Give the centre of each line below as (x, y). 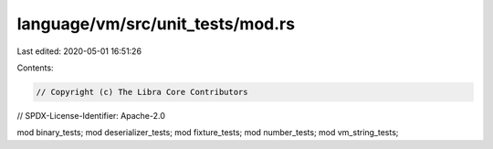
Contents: (35, 68)
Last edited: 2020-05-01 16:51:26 (79, 51)
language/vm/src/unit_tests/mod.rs (156, 24)
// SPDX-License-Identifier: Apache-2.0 (91, 115)
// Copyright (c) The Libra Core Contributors (142, 92)
